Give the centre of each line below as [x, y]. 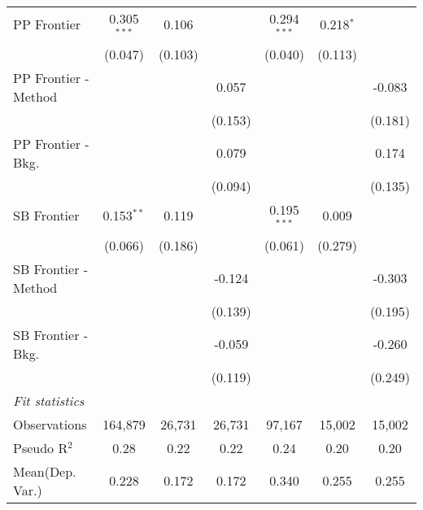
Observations [50, 424]
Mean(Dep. [45, 471]
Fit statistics [49, 400]
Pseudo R [41, 447]
